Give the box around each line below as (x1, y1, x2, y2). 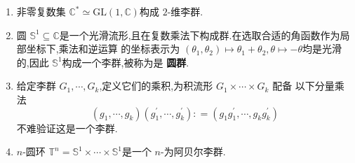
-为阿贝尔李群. (161, 144, 226, 159)
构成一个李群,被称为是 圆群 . (62, 55, 189, 69)
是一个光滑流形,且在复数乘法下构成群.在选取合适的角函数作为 (59, 27, 340, 42)
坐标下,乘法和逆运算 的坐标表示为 (26, 41, 180, 56)
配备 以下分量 (272, 78, 335, 93)
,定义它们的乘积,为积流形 (99, 78, 213, 93)
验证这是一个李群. (36, 120, 118, 135)
